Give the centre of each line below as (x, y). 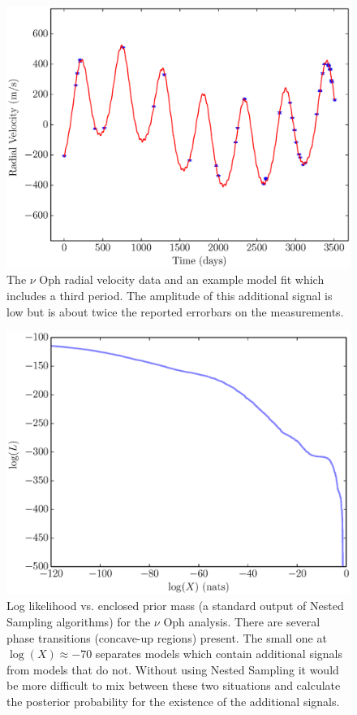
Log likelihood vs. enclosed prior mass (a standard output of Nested (175, 606)
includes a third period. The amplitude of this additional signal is (170, 295)
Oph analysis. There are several (242, 622)
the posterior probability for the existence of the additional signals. (173, 702)
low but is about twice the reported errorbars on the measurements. (175, 311)
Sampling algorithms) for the (79, 622)
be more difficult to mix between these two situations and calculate (174, 685)
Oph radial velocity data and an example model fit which (182, 279)
